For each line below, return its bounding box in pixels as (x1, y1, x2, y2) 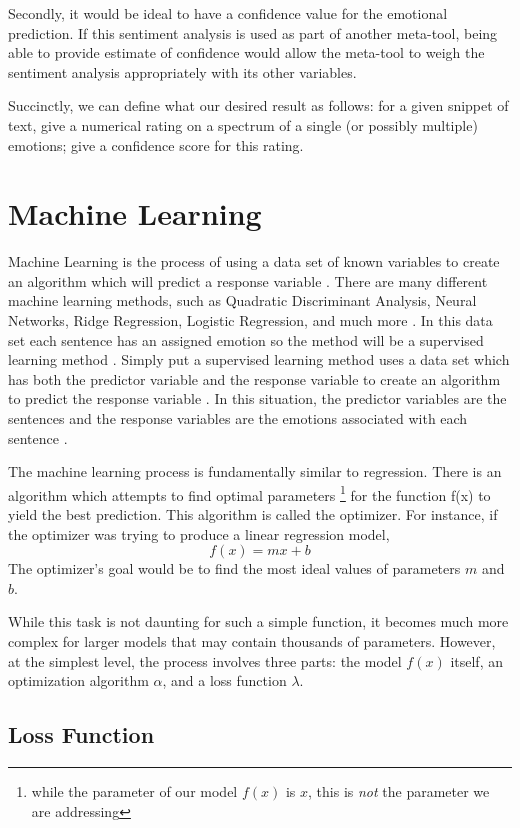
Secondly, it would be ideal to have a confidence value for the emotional (8, 3, 448, 23)
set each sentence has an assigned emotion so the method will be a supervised (8, 329, 484, 350)
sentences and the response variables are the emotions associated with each (8, 408, 468, 429)
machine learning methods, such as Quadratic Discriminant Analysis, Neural (8, 290, 477, 311)
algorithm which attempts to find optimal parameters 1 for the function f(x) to (8, 481, 491, 505)
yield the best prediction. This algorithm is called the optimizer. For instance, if (8, 504, 498, 525)
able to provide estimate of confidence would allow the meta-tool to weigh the (8, 42, 485, 63)
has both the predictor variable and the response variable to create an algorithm (8, 368, 501, 389)
